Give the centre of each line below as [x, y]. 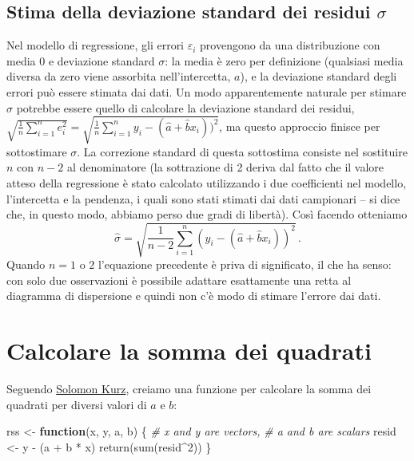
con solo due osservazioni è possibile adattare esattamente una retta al [179, 280]
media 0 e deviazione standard [81, 60]
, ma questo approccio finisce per [300, 126]
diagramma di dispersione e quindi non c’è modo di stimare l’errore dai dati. [194, 296]
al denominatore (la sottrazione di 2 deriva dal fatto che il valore [225, 167]
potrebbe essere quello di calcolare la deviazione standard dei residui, [185, 107]
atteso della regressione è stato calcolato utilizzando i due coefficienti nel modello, [207, 182]
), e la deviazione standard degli [318, 76]
